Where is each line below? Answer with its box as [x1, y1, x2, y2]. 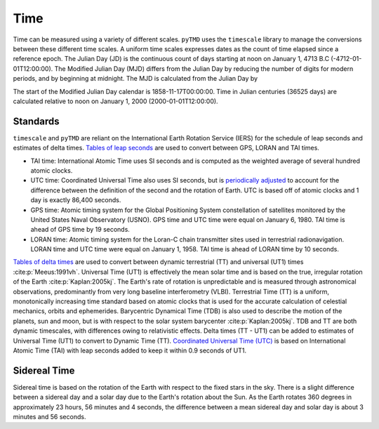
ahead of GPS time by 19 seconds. [30, 225, 130, 234]
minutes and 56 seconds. [13, 413, 86, 421]
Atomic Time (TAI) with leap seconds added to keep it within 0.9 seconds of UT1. [13, 346, 247, 355]
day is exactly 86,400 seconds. [30, 196, 121, 204]
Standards [13, 115, 60, 127]
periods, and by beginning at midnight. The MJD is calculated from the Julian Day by [13, 74, 258, 83]
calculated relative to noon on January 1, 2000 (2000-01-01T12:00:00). [13, 97, 218, 105]
